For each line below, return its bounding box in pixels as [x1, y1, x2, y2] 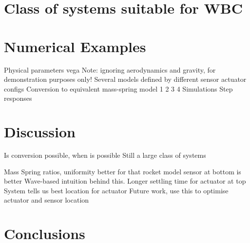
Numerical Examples [4, 36, 146, 56]
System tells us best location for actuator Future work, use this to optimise [4, 185, 229, 195]
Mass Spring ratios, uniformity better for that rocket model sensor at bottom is [4, 166, 241, 176]
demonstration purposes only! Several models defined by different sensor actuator [4, 74, 247, 84]
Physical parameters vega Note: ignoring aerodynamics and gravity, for [4, 64, 216, 75]
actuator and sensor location [4, 195, 89, 205]
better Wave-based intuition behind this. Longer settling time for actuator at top [4, 176, 246, 186]
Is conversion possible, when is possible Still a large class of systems [4, 150, 206, 160]
